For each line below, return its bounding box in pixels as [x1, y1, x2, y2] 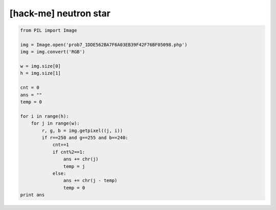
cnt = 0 [20, 85, 39, 90]
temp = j [63, 164, 85, 169]
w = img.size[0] [20, 63, 61, 69]
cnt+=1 [52, 142, 69, 148]
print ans [20, 192, 45, 198]
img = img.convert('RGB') [20, 49, 85, 55]
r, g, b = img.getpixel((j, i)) [41, 128, 123, 133]
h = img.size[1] [20, 71, 61, 76]
